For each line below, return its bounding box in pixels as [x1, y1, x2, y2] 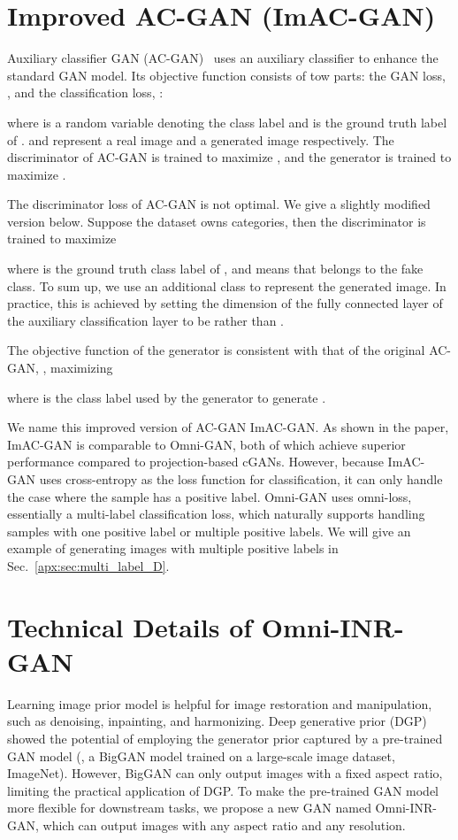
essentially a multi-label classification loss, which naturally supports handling [7, 505, 425, 523]
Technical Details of [7, 608, 253, 644]
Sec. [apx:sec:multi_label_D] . [7, 556, 170, 574]
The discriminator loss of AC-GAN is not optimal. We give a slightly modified [7, 195, 431, 213]
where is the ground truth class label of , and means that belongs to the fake [7, 259, 424, 278]
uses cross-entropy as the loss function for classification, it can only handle [39, 470, 443, 488]
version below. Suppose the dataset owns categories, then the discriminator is [7, 212, 426, 230]
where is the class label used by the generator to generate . [7, 388, 326, 406]
